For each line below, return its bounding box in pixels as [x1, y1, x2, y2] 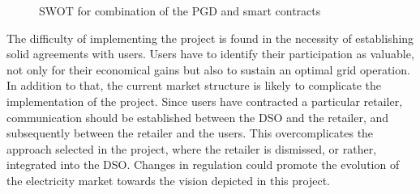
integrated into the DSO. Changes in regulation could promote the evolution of [6, 156, 400, 173]
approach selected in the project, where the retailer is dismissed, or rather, [6, 140, 377, 157]
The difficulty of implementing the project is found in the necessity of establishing [6, 29, 414, 46]
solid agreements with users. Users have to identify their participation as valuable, [6, 45, 414, 62]
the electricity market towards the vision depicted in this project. [6, 171, 330, 188]
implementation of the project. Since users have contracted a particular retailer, [6, 92, 403, 109]
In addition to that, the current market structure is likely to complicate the [6, 77, 381, 94]
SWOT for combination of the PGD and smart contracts [39, 2, 321, 19]
